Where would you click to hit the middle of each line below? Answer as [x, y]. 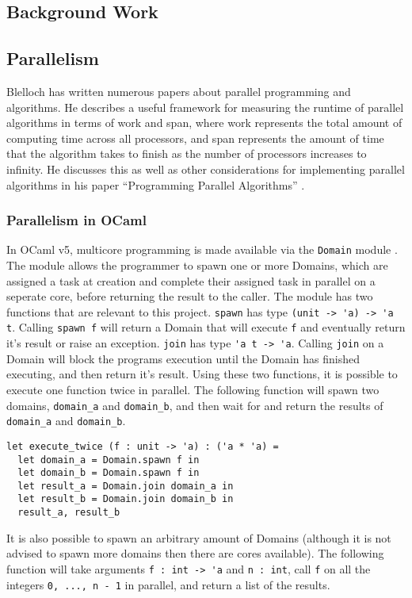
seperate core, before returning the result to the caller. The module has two [190, 296]
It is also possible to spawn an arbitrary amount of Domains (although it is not [199, 537]
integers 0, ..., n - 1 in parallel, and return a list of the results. [168, 584]
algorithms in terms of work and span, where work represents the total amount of [204, 123]
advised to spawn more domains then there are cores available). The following [195, 553]
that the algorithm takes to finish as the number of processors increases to [187, 153]
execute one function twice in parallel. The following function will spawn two [193, 389]
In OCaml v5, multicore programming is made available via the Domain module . [202, 249]
